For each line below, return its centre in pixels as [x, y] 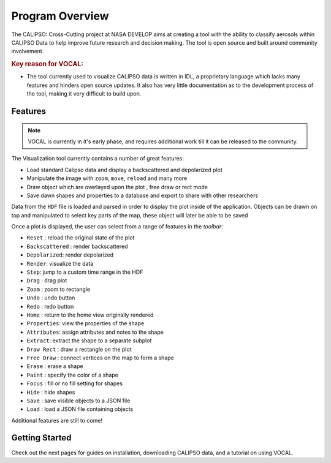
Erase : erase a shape [55, 366]
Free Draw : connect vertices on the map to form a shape [100, 358]
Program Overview [60, 16]
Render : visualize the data [60, 263]
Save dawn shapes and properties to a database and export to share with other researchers [143, 195]
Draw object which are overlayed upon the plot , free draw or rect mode [117, 187]
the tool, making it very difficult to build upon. [84, 94]
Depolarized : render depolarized [70, 255]
